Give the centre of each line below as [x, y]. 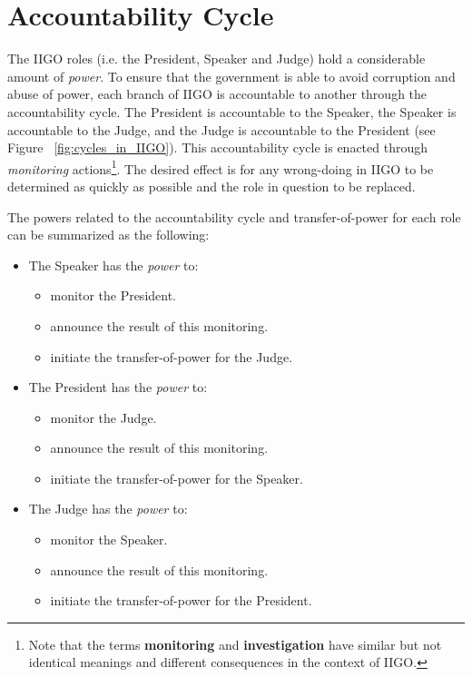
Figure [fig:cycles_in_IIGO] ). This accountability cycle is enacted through [218, 147]
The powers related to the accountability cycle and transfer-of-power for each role [234, 216]
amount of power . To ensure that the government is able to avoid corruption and [231, 76]
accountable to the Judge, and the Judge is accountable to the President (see [221, 129]
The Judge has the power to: [108, 509]
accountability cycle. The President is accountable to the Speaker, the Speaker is [232, 111]
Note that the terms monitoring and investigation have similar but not [235, 644]
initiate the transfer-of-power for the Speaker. [177, 478]
